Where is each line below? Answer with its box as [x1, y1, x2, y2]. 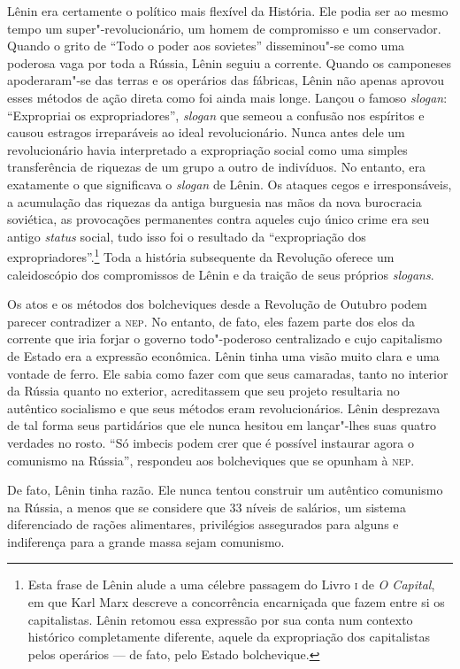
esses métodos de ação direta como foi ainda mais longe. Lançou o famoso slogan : [7, 88, 448, 106]
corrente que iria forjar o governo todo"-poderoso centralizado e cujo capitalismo [7, 329, 442, 348]
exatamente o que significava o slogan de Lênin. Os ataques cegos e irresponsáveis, [7, 174, 452, 193]
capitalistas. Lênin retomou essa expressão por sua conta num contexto [27, 610, 413, 628]
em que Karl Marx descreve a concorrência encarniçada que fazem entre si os [27, 593, 445, 611]
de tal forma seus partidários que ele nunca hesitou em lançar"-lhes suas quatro [7, 416, 437, 434]
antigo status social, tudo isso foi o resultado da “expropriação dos [7, 227, 366, 245]
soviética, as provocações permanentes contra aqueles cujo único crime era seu [7, 210, 430, 228]
